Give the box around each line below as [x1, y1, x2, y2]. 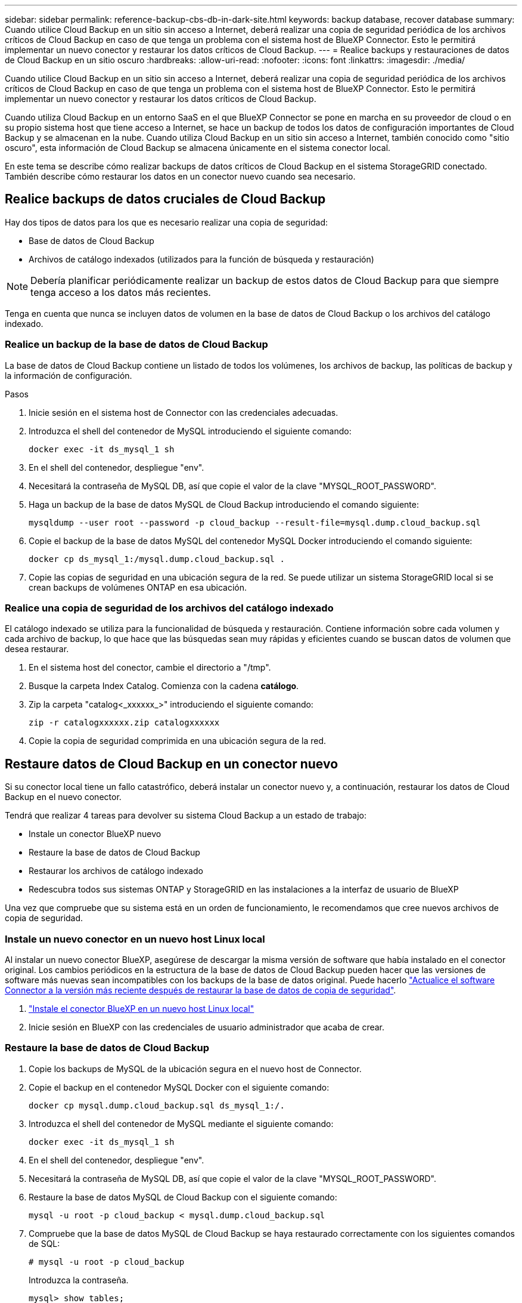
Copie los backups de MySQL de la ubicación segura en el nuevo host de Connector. [29, 1063, 362, 1074]
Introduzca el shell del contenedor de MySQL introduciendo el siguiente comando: [29, 425, 352, 436]
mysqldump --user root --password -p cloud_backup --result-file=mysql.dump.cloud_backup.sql [29, 517, 481, 527]
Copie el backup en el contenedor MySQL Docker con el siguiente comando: [29, 1082, 330, 1092]
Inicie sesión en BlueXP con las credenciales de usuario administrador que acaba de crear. [29, 1021, 385, 1032]
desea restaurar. [5, 644, 69, 654]
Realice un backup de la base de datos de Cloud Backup [5, 338, 268, 351]
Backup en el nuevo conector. [5, 792, 122, 802]
